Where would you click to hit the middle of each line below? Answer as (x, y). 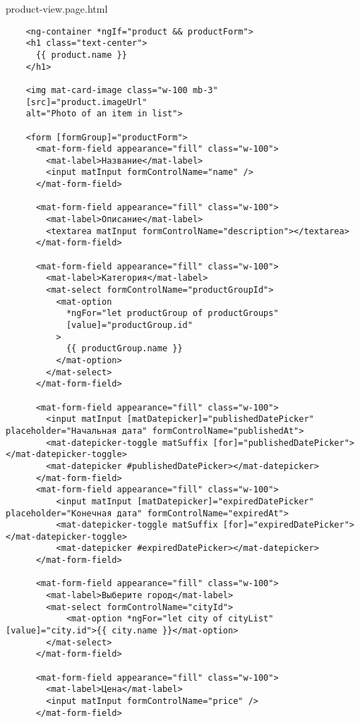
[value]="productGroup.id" (129, 325)
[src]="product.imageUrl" (86, 102)
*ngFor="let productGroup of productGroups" (172, 314)
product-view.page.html (57, 8)
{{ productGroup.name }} (124, 349)
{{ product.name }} (81, 55)
